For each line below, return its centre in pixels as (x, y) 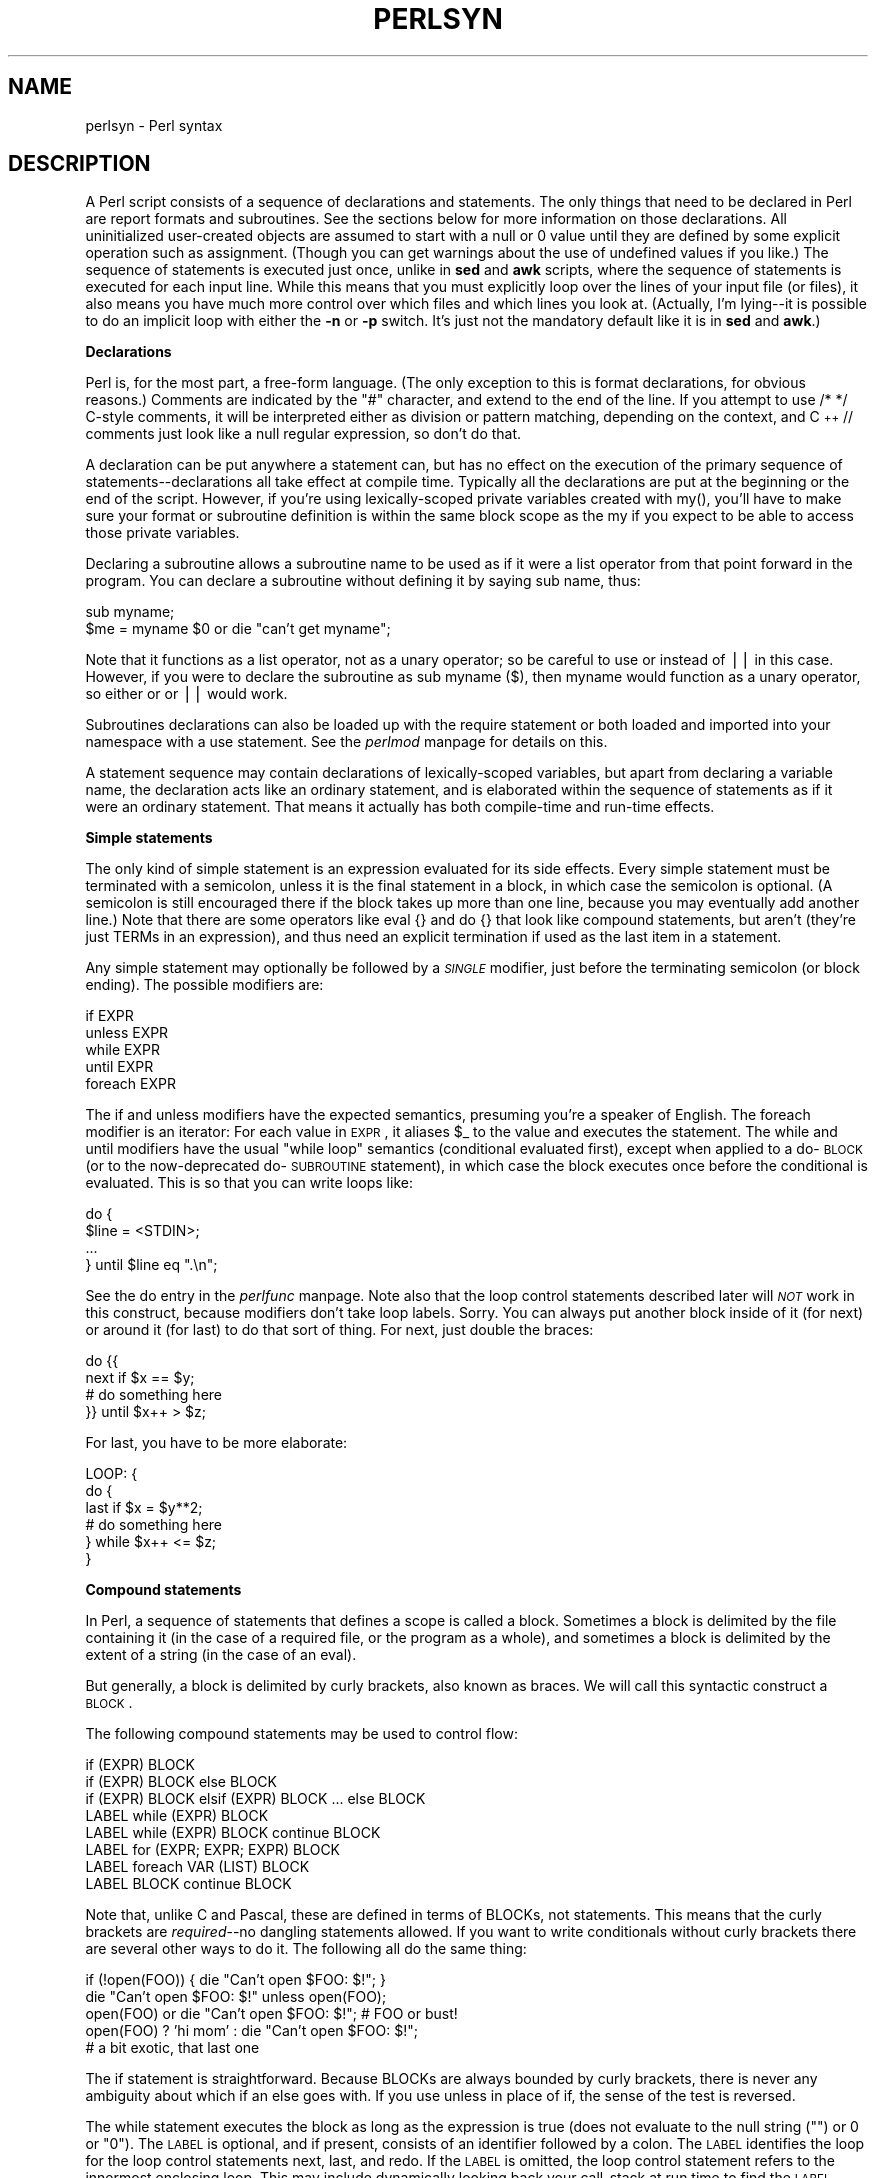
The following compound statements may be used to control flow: (301, 1734)
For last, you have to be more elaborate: (216, 1443)
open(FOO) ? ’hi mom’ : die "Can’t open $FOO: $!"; (251, 2031)
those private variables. (162, 533)
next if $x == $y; (140, 1378)
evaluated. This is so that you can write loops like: (249, 1183)
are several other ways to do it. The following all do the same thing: (306, 1949)
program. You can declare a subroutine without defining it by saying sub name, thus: (363, 581)
